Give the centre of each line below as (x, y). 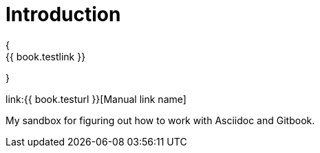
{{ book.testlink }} (46, 56)
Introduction (63, 14)
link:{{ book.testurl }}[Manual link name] (96, 99)
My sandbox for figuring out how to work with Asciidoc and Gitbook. (160, 120)
